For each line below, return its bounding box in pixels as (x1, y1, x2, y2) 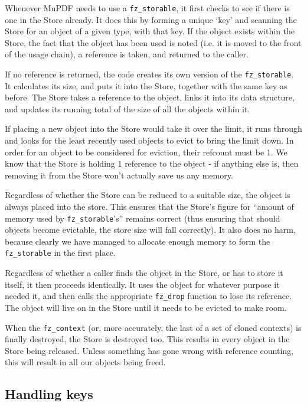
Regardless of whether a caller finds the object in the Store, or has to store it (5, 267, 283, 279)
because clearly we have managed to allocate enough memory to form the (5, 235, 270, 247)
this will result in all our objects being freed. (5, 356, 166, 368)
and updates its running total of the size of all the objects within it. (5, 102, 250, 115)
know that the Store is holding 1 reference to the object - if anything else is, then (5, 157, 299, 170)
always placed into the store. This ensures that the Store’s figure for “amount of (5, 200, 294, 213)
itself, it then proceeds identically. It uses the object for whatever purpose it (5, 278, 280, 290)
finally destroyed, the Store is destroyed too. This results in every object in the (5, 333, 290, 345)
